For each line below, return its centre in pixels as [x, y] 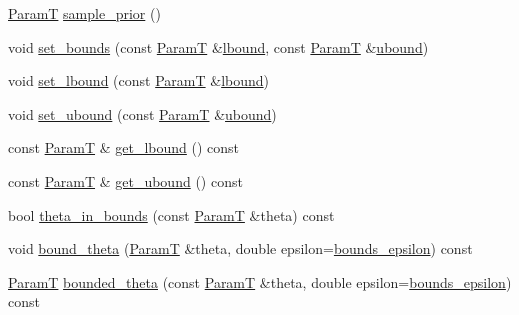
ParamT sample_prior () [84, 13]
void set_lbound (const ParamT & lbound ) [139, 80]
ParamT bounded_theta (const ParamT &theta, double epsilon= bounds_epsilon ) [260, 281]
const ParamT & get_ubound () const [125, 180]
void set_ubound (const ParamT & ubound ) [142, 113]
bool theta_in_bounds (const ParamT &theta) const [171, 214]
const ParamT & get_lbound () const [124, 147]
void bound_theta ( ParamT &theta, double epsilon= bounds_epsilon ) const [240, 248]
